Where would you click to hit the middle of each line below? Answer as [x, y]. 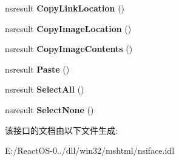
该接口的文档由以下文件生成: [61, 130]
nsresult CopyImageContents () [69, 49]
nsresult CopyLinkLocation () [65, 8]
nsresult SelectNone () [49, 109]
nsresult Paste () [37, 69]
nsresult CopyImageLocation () [68, 28]
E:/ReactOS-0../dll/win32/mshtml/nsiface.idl [90, 150]
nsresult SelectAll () [45, 89]
